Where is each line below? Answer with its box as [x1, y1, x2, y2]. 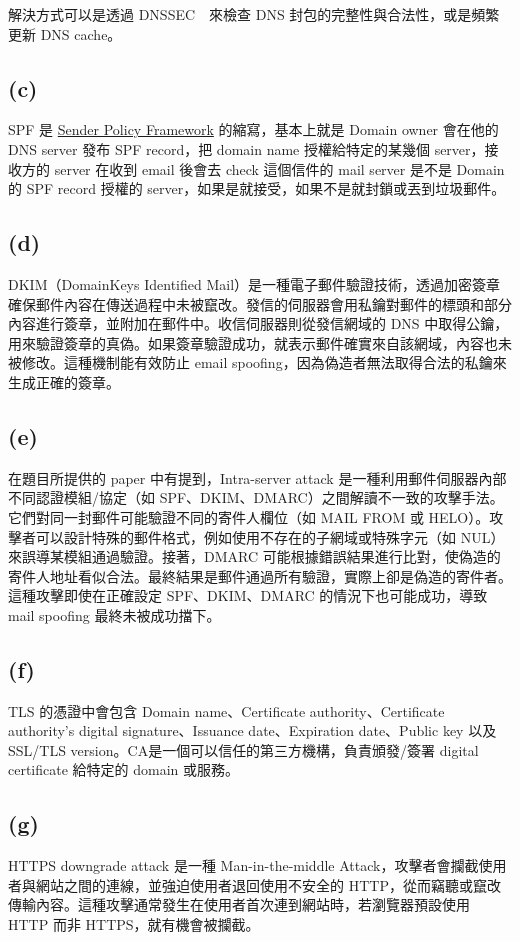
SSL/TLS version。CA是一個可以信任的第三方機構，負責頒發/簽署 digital [8, 739, 479, 760]
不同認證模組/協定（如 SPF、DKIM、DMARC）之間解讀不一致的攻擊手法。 [8, 487, 504, 508]
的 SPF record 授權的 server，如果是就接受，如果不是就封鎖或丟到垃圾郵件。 [8, 178, 506, 199]
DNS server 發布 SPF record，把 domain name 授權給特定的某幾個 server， [8, 138, 485, 159]
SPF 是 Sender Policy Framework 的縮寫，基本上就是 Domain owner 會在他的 [8, 119, 499, 140]
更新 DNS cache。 [8, 23, 122, 44]
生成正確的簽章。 [8, 371, 120, 392]
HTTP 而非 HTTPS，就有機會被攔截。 [8, 914, 260, 935]
